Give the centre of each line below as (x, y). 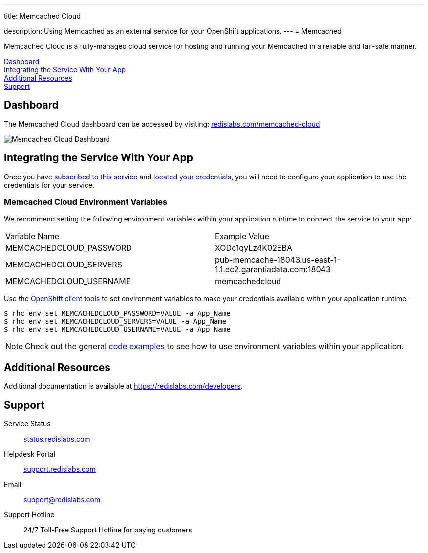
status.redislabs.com (57, 439)
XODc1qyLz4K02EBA (254, 248)
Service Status (27, 424)
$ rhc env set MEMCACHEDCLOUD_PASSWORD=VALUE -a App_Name (117, 314)
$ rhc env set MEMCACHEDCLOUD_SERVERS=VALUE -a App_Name (115, 321)
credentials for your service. (49, 185)
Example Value (242, 236)
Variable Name (32, 236)
